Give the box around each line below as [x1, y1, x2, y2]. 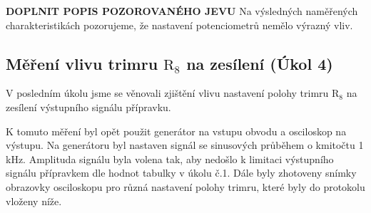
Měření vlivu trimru [6, 52, 158, 74]
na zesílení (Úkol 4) [186, 52, 333, 74]
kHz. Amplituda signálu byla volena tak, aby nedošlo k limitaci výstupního [6, 151, 334, 166]
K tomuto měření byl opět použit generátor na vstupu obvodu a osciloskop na [6, 123, 347, 138]
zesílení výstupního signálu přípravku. [6, 99, 171, 114]
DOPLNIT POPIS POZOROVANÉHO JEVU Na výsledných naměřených [6, 4, 358, 18]
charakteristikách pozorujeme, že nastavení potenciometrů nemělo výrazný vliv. [6, 17, 353, 32]
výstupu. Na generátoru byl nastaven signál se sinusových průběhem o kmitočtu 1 [6, 137, 364, 152]
